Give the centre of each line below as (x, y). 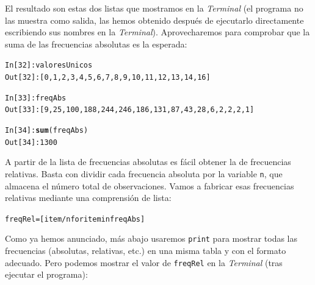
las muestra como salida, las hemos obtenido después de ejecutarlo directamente (154, 20)
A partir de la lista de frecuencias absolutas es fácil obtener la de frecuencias (148, 162)
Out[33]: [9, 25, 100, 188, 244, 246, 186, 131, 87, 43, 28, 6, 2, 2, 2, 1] (130, 110)
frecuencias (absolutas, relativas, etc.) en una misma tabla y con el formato (146, 251)
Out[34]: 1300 (31, 142)
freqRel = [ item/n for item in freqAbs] (75, 219)
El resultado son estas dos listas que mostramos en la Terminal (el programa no (154, 8)
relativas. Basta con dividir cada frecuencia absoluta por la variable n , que (144, 173)
